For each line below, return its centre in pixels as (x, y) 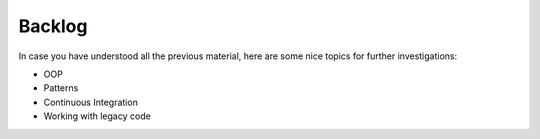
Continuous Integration (91, 102)
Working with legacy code (97, 116)
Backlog (53, 26)
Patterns (61, 88)
